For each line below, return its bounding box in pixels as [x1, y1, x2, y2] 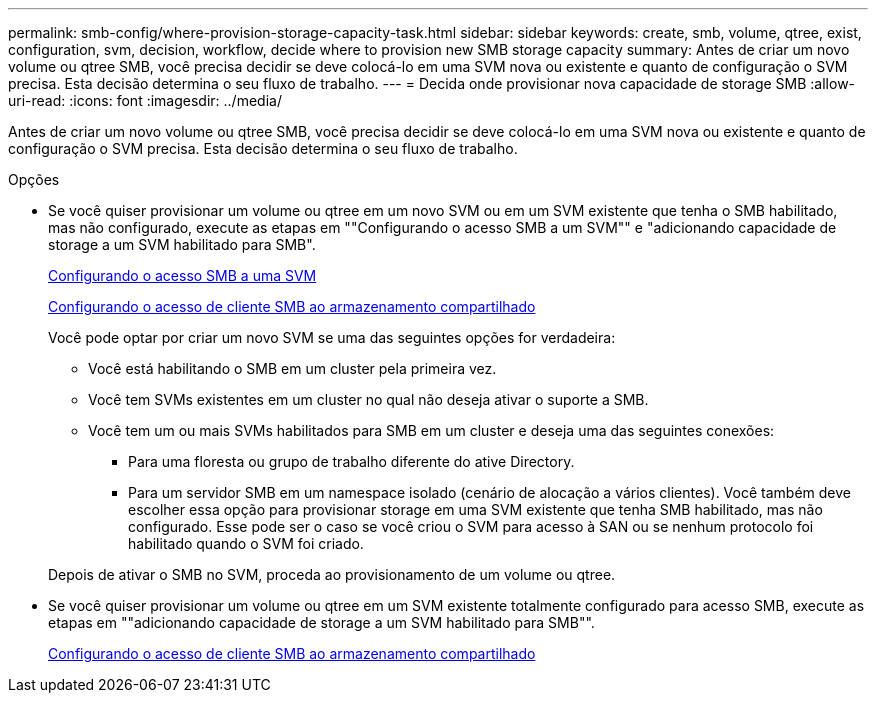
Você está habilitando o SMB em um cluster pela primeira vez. [88, 360, 497, 377]
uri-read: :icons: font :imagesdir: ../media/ [8, 92, 282, 109]
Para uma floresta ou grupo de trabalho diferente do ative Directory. [128, 453, 575, 470]
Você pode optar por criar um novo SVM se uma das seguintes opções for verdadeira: [48, 329, 616, 346]
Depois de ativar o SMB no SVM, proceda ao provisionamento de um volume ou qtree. [48, 566, 616, 583]
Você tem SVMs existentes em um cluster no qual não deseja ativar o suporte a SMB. [88, 391, 649, 408]
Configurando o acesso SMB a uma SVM [48, 267, 317, 284]
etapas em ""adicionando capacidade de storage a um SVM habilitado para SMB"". [48, 614, 595, 631]
